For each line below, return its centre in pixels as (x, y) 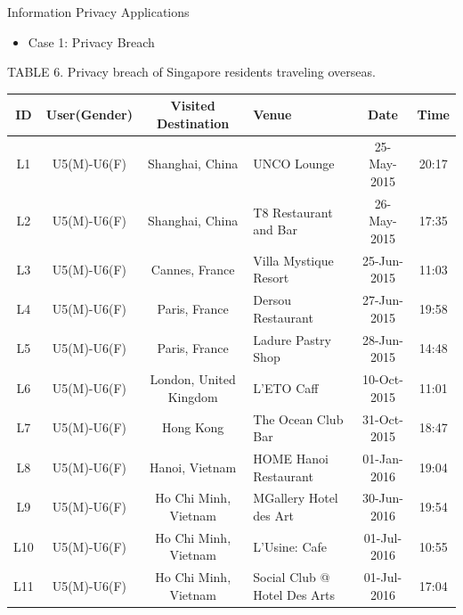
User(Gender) (89, 115)
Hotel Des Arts (294, 594)
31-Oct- (383, 418)
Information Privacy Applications (98, 12)
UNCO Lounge (294, 164)
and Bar (275, 230)
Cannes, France (193, 269)
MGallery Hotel (296, 498)
